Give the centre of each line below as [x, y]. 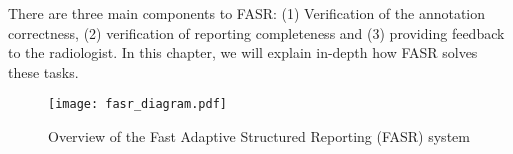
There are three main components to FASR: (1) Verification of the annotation [247, 13]
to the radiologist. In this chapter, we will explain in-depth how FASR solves [243, 52]
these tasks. [43, 71]
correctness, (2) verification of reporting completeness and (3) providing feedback [256, 32]
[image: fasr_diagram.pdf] [137, 104]
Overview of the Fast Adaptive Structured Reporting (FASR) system [259, 136]
